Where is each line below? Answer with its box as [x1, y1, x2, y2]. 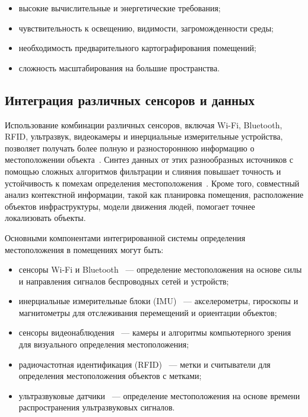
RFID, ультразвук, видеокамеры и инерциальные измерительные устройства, [5, 130, 283, 143]
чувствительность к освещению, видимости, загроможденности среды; [18, 21, 274, 34]
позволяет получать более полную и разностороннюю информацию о [5, 141, 255, 154]
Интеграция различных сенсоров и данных [5, 90, 255, 109]
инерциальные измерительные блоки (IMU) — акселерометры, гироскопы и [18, 295, 299, 307]
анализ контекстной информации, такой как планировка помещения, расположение [5, 188, 304, 201]
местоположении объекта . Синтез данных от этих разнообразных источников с [5, 153, 294, 166]
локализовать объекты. [5, 211, 86, 224]
